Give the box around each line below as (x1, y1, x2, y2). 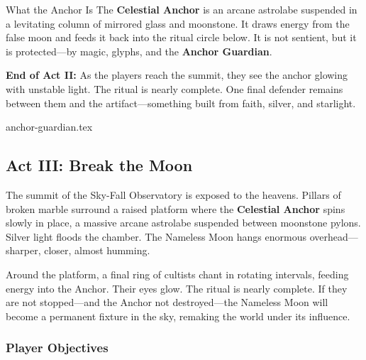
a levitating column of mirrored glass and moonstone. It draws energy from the (6, 16, 350, 31)
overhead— (309, 229, 358, 244)
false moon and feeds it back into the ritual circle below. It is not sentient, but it (6, 30, 357, 45)
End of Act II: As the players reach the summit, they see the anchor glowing (6, 67, 348, 82)
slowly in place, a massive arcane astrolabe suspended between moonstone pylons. (6, 215, 361, 230)
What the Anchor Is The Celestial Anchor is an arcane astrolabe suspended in (6, 2, 357, 16)
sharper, (6, 243, 41, 258)
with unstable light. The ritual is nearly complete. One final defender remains (6, 81, 343, 96)
